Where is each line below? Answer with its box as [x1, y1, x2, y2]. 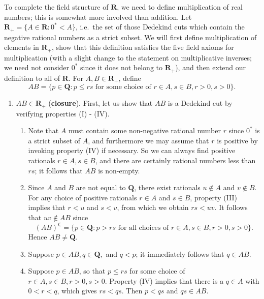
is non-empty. [98, 165, 140, 175]
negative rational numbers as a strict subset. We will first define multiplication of [4, 32, 257, 42]
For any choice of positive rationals [28, 192, 137, 202]
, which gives [57, 285, 97, 296]
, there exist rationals [134, 182, 201, 193]
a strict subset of [28, 135, 81, 145]
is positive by [217, 135, 258, 145]
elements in [4, 42, 39, 52]
